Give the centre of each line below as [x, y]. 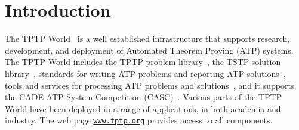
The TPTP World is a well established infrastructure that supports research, [147, 38]
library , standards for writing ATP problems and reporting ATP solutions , [145, 73]
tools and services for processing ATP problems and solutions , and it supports [150, 85]
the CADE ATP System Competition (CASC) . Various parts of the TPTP [144, 97]
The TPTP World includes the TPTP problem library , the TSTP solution [143, 62]
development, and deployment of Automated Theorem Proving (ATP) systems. [149, 50]
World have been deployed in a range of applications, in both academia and [143, 108]
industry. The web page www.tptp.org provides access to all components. [139, 120]
